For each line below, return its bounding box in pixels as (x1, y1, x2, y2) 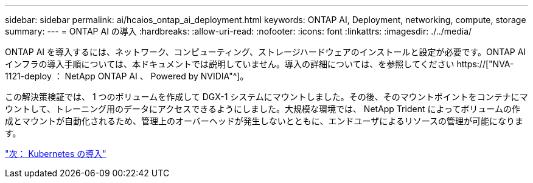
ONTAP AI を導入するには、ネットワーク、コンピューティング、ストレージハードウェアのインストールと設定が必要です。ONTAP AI (5, 47, 526, 57)
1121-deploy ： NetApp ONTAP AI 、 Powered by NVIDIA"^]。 (5, 71, 249, 81)
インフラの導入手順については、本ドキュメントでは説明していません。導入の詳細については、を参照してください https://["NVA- (5, 59, 514, 69)
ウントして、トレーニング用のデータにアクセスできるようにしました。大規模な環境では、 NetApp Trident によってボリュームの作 (5, 104, 520, 114)
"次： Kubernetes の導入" (5, 148, 106, 159)
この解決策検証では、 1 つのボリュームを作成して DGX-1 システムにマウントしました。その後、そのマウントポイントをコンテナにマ (5, 91, 528, 102)
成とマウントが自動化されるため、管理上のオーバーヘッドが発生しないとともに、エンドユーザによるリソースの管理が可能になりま (5, 116, 524, 126)
